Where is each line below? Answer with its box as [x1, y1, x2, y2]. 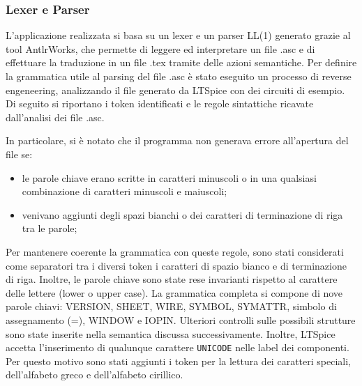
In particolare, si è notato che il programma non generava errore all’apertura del [6, 133, 349, 148]
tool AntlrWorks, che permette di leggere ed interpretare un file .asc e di [6, 41, 315, 56]
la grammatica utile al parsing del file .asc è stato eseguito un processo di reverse [6, 69, 352, 83]
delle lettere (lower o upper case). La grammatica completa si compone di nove [6, 285, 343, 300]
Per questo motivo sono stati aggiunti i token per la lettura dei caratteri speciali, [6, 353, 351, 368]
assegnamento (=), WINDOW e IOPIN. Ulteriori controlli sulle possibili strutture [6, 312, 356, 327]
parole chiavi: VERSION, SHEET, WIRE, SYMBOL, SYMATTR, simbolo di [6, 299, 337, 314]
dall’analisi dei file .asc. [6, 109, 105, 124]
